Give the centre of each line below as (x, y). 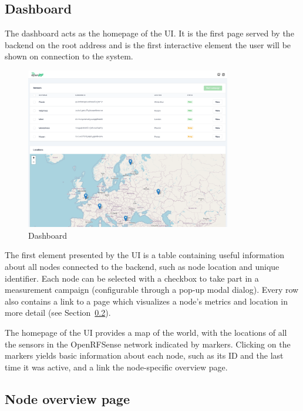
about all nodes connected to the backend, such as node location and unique (142, 267)
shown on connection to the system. (69, 56)
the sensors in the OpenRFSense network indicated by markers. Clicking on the (148, 344)
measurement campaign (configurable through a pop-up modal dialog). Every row (152, 290)
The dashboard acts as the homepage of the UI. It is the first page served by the (149, 33)
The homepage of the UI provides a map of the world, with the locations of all (146, 333)
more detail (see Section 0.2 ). (58, 313)
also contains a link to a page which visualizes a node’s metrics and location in (146, 301)
